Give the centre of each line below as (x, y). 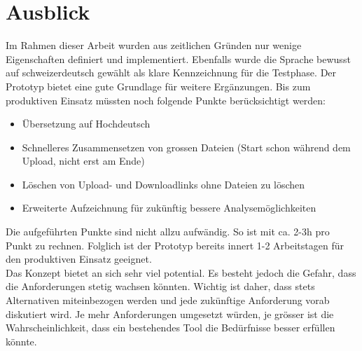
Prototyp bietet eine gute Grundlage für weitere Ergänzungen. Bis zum (158, 86)
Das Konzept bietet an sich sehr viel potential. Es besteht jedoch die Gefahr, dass (181, 272)
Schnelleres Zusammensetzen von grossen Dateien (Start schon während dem (186, 147)
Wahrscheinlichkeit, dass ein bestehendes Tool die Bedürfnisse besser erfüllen (170, 328)
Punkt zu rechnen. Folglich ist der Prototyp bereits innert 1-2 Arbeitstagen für (175, 245)
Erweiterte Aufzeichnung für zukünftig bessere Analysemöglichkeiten (169, 208)
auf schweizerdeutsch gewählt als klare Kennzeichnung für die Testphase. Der (171, 73)
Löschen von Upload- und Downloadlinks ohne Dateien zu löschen (163, 184)
